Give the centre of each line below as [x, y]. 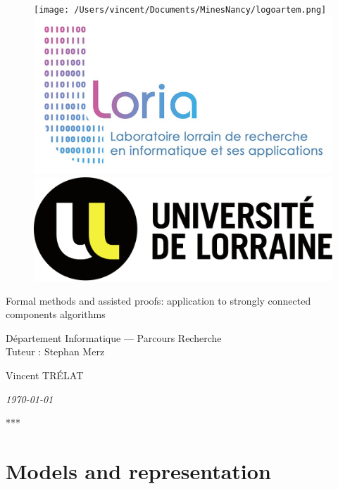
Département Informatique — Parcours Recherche [114, 337]
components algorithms [56, 314]
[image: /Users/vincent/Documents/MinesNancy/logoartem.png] [180, 10]
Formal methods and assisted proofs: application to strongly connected [158, 300]
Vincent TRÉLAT [45, 375]
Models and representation [138, 470]
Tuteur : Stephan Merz [55, 351]
